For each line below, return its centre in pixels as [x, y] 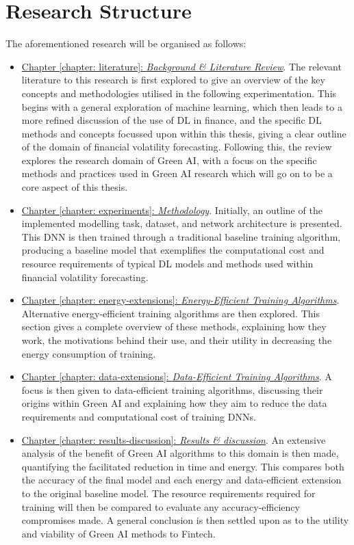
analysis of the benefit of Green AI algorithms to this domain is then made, [180, 453]
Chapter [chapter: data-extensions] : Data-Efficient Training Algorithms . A [177, 376]
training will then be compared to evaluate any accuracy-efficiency [161, 506]
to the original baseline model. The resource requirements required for [168, 493]
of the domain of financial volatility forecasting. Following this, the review [177, 147]
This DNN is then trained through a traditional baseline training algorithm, [181, 236]
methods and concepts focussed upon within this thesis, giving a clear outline [184, 133]
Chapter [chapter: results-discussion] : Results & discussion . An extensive [174, 439]
